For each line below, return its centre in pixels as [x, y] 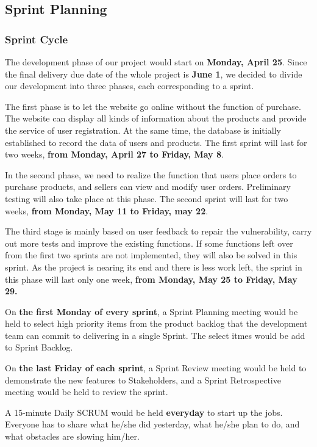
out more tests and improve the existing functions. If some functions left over [149, 243]
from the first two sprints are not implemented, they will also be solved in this [151, 255]
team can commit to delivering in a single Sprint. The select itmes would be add [155, 335]
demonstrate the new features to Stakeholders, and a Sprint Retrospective [143, 380]
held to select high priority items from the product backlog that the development [156, 323]
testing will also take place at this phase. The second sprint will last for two [147, 198]
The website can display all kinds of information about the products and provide [156, 118]
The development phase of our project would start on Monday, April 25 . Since [156, 62]
